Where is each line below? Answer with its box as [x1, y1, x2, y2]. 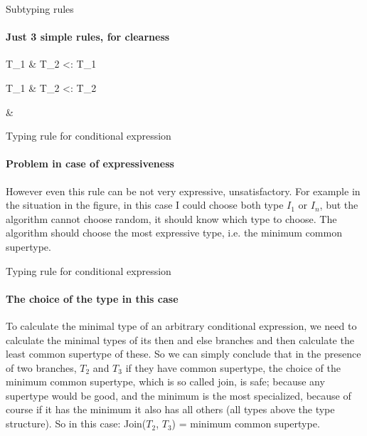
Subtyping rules [6, 1, 74, 16]
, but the [319, 197, 358, 212]
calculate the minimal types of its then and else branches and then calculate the [6, 332, 354, 347]
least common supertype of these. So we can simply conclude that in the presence [6, 346, 361, 361]
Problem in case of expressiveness [6, 156, 174, 171]
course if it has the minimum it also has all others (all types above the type [6, 402, 335, 417]
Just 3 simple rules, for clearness [6, 29, 170, 44]
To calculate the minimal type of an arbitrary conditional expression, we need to [6, 318, 357, 333]
